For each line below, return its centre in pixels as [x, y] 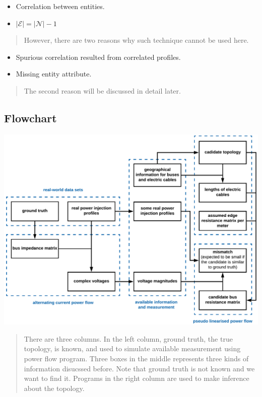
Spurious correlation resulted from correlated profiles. [98, 57]
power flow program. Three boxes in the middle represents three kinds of [136, 359]
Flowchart [30, 117]
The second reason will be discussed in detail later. [102, 90]
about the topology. [54, 388]
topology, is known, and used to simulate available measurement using [132, 348]
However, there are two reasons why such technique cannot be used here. [136, 40]
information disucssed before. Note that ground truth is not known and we [139, 368]
